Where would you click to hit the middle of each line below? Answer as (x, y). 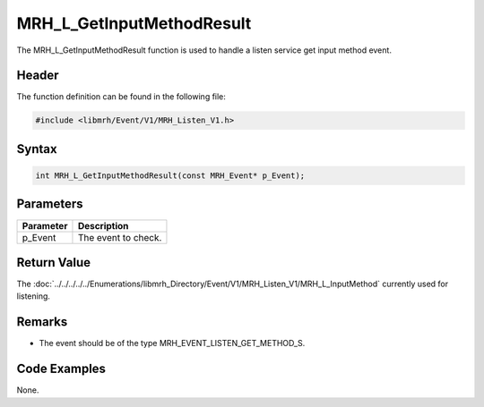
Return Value (54, 263)
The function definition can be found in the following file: (121, 97)
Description (103, 225)
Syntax (37, 149)
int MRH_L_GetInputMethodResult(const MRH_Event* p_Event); (170, 176)
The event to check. (120, 237)
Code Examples (61, 369)
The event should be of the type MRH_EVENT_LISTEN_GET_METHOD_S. (172, 343)
